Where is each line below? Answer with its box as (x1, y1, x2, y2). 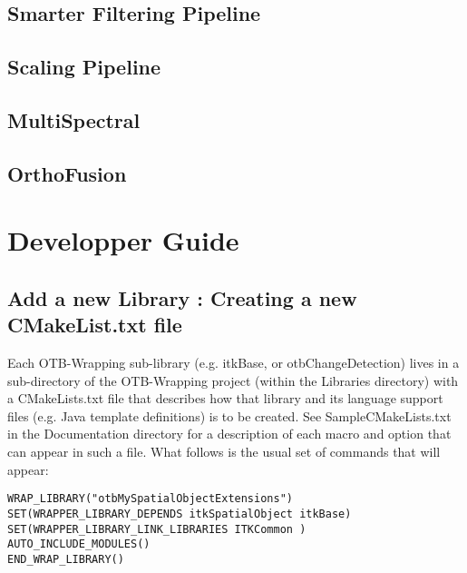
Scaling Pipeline (7, 53, 161, 81)
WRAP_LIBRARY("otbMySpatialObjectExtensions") (7, 492, 293, 506)
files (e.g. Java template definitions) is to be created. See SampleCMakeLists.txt (7, 406, 452, 425)
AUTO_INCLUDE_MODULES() (7, 538, 151, 551)
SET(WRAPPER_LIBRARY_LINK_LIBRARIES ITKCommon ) (7, 522, 306, 536)
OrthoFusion (7, 159, 127, 187)
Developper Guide (7, 222, 239, 259)
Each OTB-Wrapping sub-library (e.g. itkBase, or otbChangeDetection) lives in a (7, 353, 460, 372)
